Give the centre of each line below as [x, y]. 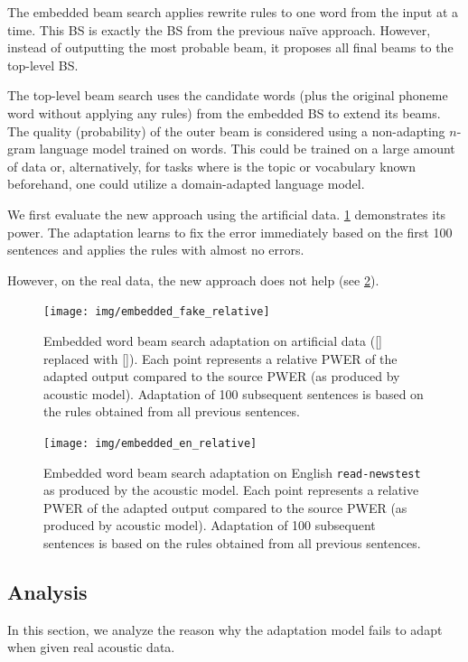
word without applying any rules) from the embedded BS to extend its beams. [224, 112]
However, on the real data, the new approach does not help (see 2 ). [193, 280]
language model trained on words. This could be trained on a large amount [247, 149]
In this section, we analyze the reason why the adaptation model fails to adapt [225, 629]
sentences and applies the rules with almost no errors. [156, 250]
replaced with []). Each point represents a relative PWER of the [220, 358]
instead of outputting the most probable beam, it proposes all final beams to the [230, 47]
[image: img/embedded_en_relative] [150, 443]
